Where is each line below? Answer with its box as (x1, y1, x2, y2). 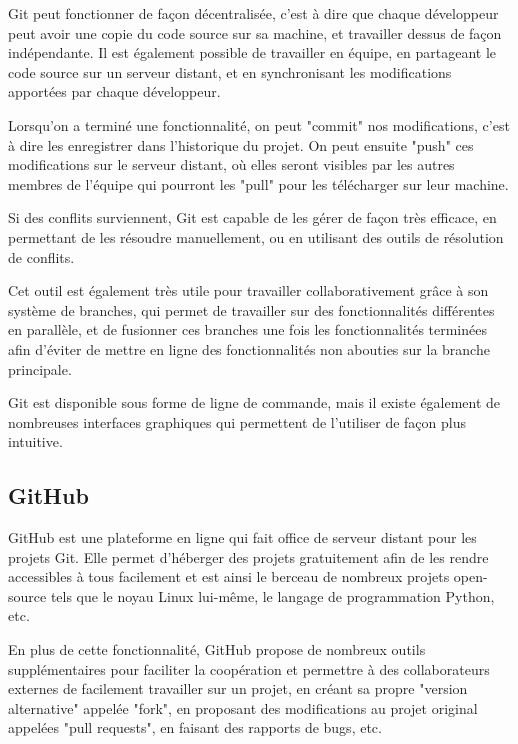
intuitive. (8, 431, 63, 452)
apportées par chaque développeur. (8, 81, 221, 102)
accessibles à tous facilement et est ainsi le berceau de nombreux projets (8, 566, 450, 587)
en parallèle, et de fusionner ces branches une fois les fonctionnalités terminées (8, 319, 487, 340)
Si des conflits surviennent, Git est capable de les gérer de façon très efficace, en (8, 207, 497, 228)
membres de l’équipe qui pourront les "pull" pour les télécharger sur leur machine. (8, 173, 509, 194)
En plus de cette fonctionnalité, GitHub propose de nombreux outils (8, 639, 426, 660)
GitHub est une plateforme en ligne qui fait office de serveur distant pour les (8, 527, 477, 548)
